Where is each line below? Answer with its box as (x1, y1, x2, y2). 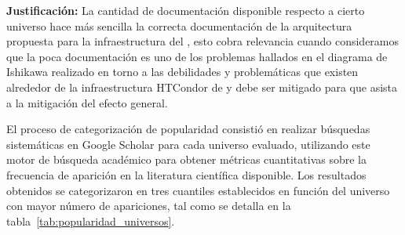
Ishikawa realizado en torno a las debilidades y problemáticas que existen (6, 63, 359, 80)
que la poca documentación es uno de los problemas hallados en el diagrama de (6, 48, 388, 64)
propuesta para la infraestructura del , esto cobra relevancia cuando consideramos (6, 33, 400, 49)
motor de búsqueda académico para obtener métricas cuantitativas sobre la (6, 151, 367, 168)
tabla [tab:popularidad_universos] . (6, 212, 175, 229)
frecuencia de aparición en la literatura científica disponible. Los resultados (6, 166, 367, 183)
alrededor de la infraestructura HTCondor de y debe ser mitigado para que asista (6, 78, 398, 95)
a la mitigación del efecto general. (6, 94, 168, 110)
